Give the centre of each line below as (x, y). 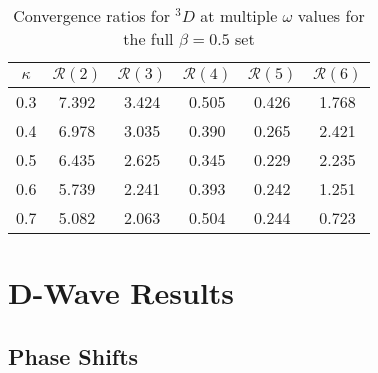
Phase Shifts (73, 355)
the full (148, 38)
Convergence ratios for (91, 15)
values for (331, 15)
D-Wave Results (121, 292)
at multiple (239, 15)
